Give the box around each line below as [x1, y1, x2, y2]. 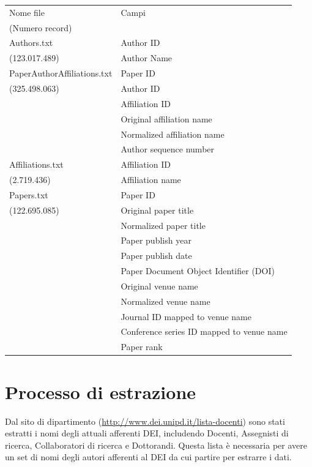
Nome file [9, 6, 45, 18]
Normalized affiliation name [121, 127, 225, 140]
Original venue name [121, 279, 198, 292]
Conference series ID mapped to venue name [121, 325, 288, 338]
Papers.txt [9, 188, 48, 201]
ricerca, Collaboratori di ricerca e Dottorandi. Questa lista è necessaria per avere [5, 438, 307, 451]
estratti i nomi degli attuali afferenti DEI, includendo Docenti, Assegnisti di [5, 427, 289, 439]
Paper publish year [121, 234, 191, 247]
